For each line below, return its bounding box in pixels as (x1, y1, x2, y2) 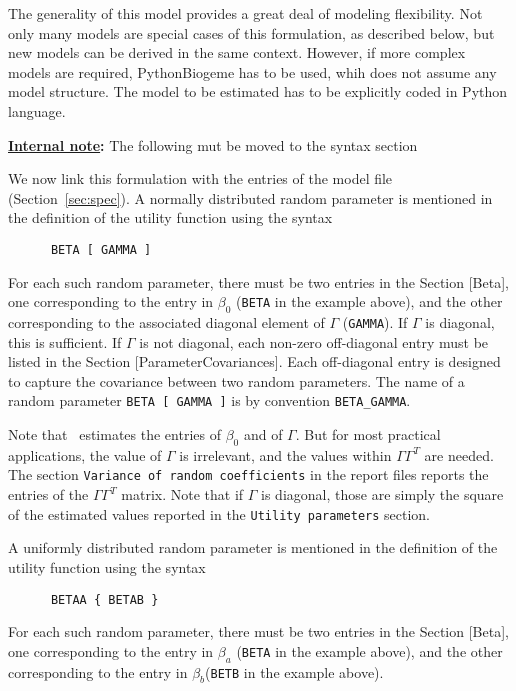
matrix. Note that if (121, 484, 244, 505)
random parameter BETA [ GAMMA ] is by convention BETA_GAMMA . (8, 390, 411, 411)
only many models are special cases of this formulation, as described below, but (8, 22, 495, 43)
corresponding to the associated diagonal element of (8, 311, 325, 332)
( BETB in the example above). (205, 661, 384, 682)
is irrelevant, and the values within (179, 444, 392, 465)
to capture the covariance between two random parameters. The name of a (8, 370, 465, 391)
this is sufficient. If (8, 331, 122, 352)
